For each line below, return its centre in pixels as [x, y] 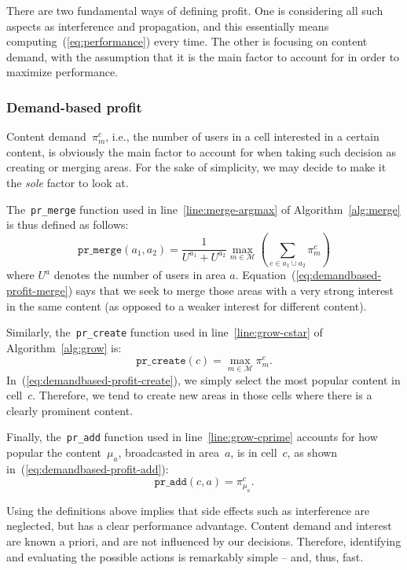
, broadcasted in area [169, 452]
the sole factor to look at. [68, 182]
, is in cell [254, 452]
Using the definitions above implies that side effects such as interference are [188, 510]
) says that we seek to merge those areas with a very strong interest [231, 290]
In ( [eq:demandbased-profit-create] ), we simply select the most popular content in [203, 379]
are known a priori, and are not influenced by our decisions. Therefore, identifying [204, 541]
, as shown [312, 452]
